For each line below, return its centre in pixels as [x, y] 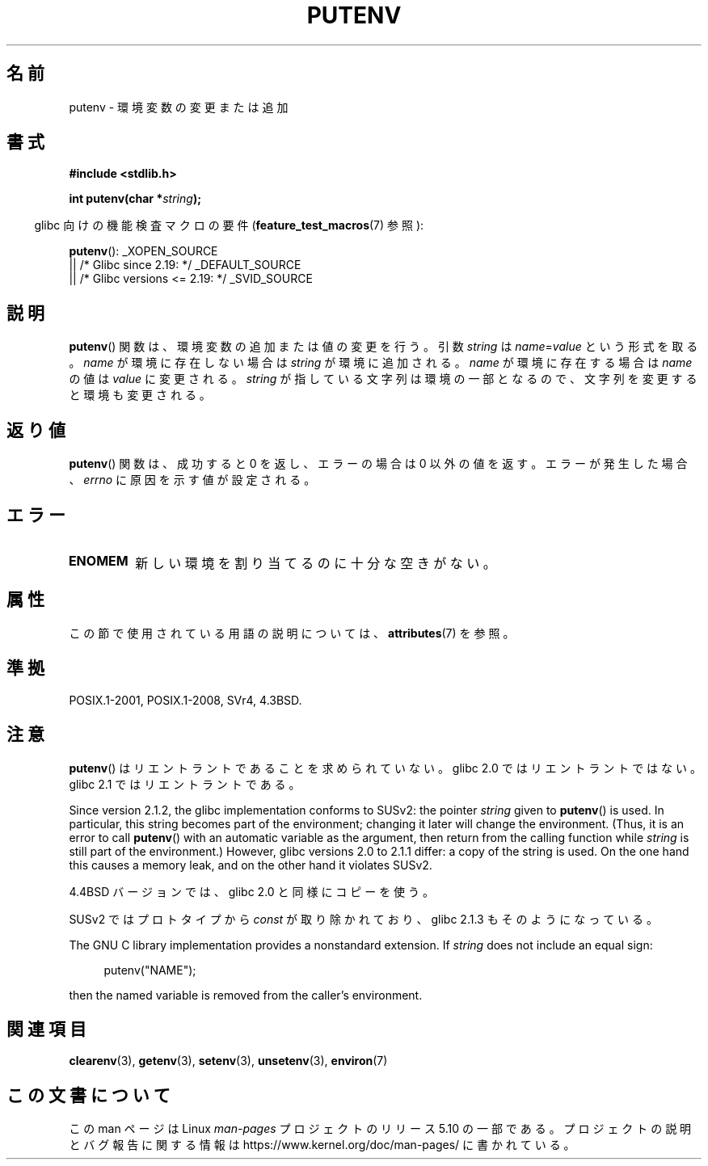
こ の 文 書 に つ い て [88, 1095]
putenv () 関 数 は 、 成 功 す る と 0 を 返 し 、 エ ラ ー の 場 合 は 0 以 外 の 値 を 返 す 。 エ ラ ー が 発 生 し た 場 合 [378, 464]
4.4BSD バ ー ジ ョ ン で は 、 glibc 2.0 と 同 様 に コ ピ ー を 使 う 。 [251, 891]
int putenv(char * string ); [135, 199]
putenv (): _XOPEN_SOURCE [143, 251]
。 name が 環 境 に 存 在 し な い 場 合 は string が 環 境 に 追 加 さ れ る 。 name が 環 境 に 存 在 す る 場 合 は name [381, 363]
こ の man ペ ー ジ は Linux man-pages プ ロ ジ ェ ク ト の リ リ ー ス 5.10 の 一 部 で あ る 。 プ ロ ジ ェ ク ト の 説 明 [380, 1129]
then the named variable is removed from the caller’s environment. [246, 995]
